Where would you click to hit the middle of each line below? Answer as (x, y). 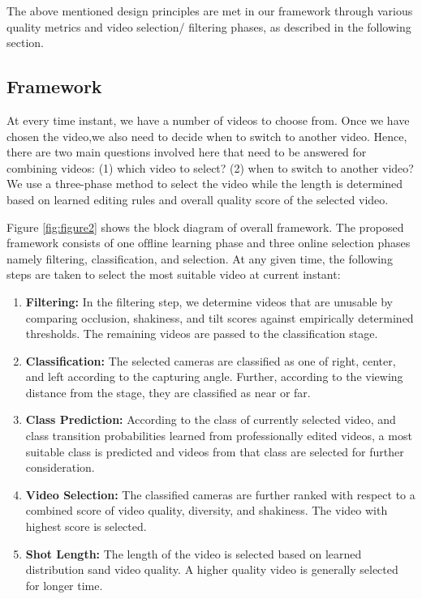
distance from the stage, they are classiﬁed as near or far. (168, 392)
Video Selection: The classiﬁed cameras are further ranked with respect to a (220, 494)
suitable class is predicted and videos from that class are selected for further (215, 451)
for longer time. (64, 585)
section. (25, 43)
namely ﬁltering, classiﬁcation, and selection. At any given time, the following (200, 258)
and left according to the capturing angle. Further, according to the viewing (214, 377)
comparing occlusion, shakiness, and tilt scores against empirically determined (220, 317)
